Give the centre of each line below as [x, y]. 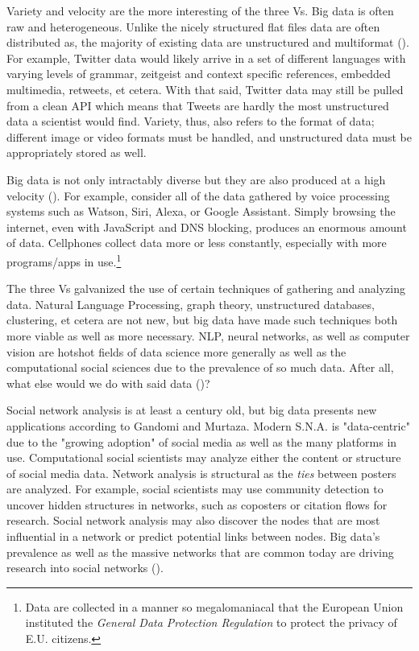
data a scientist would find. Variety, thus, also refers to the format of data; [191, 121]
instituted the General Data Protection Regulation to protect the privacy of [211, 622]
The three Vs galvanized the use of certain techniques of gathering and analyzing [206, 288]
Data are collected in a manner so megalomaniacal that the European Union [214, 606]
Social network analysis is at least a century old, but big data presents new [192, 410]
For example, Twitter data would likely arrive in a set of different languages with [206, 58]
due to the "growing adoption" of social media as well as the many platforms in [202, 441]
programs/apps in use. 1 [64, 260]
